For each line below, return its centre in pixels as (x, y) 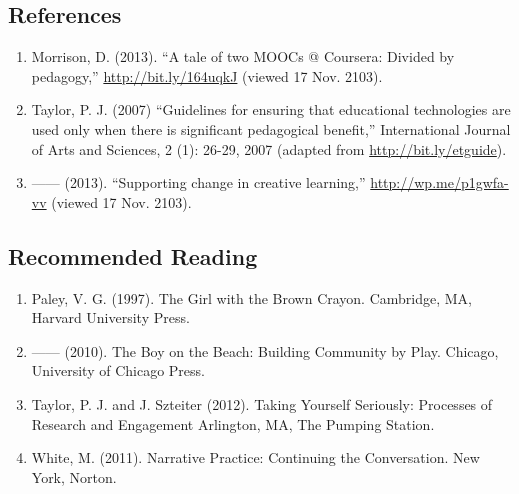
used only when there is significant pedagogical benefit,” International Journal (271, 128)
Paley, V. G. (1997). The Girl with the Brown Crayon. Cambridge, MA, (251, 297)
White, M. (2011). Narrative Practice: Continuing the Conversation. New (255, 457)
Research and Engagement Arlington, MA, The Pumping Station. (233, 423)
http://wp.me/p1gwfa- (439, 182)
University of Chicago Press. (118, 370)
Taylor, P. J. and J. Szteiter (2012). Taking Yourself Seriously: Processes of (262, 403)
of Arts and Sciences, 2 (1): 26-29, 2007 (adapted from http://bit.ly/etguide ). (269, 148)
